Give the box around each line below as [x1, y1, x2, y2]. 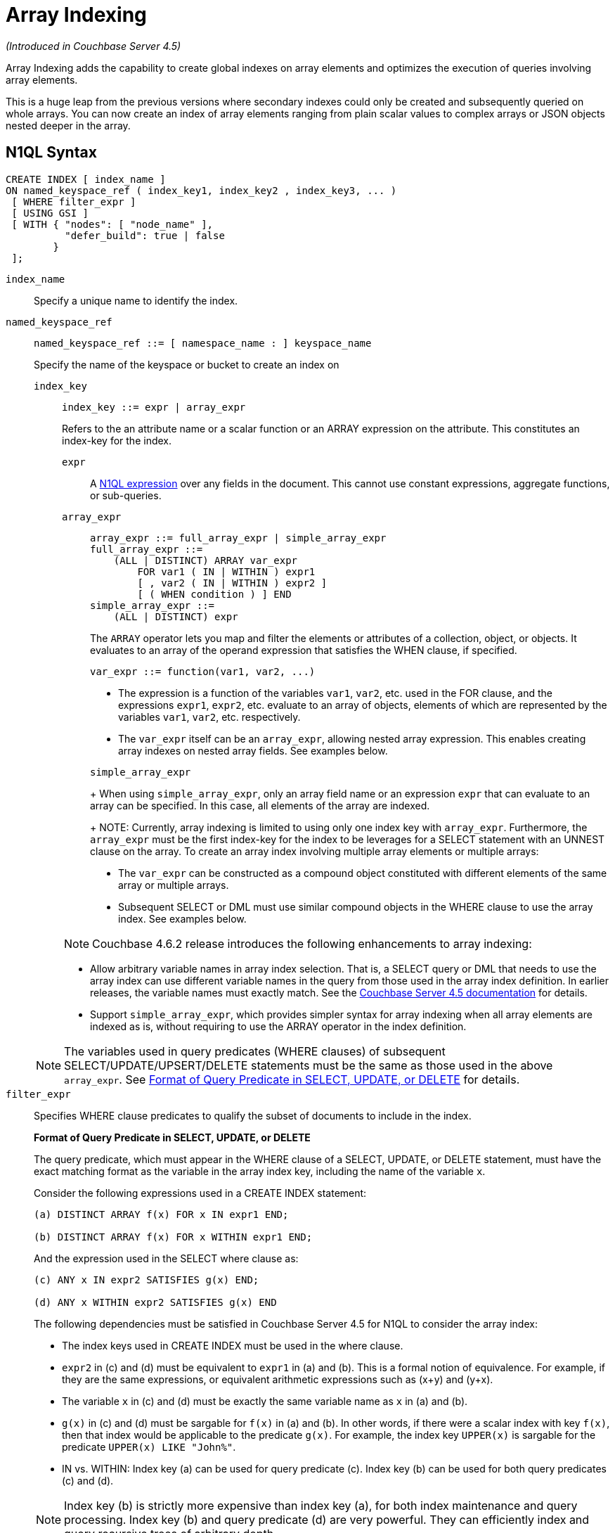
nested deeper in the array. [6, 119, 131, 132]
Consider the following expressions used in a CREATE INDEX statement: [34, 1186, 367, 1199]
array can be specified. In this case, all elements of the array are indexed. [90, 799, 430, 812]
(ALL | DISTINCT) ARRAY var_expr [113, 554, 298, 566]
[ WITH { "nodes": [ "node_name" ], [11, 218, 214, 230]
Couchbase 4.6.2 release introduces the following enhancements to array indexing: [92, 936, 532, 951]
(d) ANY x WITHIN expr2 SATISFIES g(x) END [34, 1296, 277, 1308]
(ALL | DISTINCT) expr [113, 610, 238, 622]
